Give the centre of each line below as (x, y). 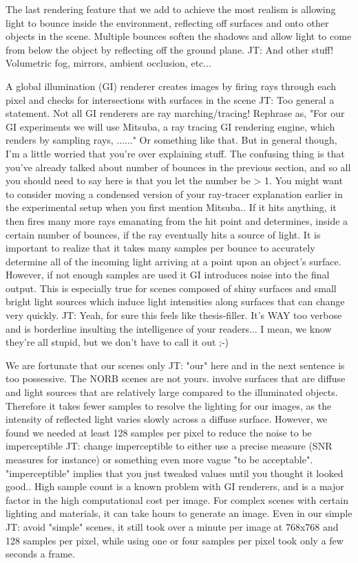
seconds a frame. (40, 554)
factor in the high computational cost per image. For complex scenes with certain (177, 499)
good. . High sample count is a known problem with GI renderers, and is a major (175, 486)
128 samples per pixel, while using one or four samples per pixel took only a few (175, 540)
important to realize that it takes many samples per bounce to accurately (160, 248)
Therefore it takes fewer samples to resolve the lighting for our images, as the (169, 405)
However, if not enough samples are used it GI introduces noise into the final (168, 275)
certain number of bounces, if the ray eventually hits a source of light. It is (163, 234)
